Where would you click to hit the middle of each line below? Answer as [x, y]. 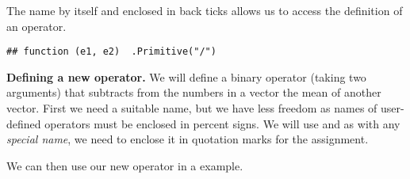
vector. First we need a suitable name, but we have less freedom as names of [192, 108]
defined [24, 123]
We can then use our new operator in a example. [125, 165]
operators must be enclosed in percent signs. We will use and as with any [222, 123]
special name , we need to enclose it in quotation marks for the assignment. [188, 139]
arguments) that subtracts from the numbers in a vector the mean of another [194, 92]
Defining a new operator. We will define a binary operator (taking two [186, 76]
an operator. [36, 26]
